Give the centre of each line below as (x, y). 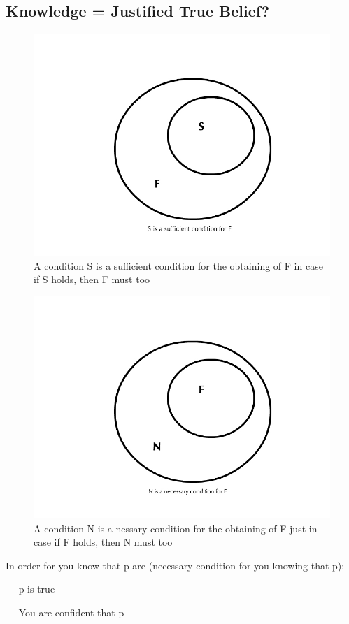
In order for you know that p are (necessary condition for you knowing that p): (175, 565)
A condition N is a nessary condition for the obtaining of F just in (176, 528)
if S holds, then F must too (92, 279)
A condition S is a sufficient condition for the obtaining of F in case (178, 265)
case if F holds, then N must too (103, 542)
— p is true (30, 589)
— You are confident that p (65, 612)
